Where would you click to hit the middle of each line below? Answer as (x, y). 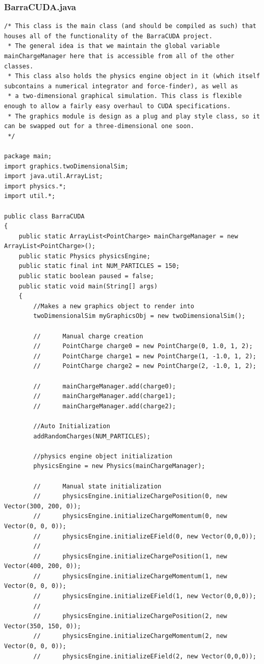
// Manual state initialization (97, 486)
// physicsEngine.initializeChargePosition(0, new (130, 496)
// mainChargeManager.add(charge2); (105, 406)
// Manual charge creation (88, 336)
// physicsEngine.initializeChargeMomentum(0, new (130, 516)
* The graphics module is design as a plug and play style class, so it (134, 116)
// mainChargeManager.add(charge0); (105, 386)
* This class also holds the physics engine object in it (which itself (134, 76)
